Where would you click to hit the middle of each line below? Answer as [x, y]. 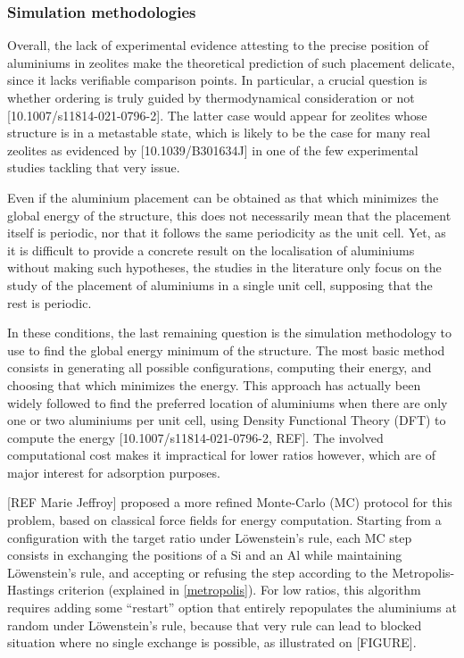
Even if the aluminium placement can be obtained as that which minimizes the [223, 197]
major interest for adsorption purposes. [114, 472]
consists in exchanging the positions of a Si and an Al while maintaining [205, 555]
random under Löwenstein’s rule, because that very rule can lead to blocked [215, 625]
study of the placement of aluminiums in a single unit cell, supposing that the [220, 284]
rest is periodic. [50, 302]
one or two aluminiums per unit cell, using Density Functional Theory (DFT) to [227, 420]
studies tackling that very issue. [94, 167]
